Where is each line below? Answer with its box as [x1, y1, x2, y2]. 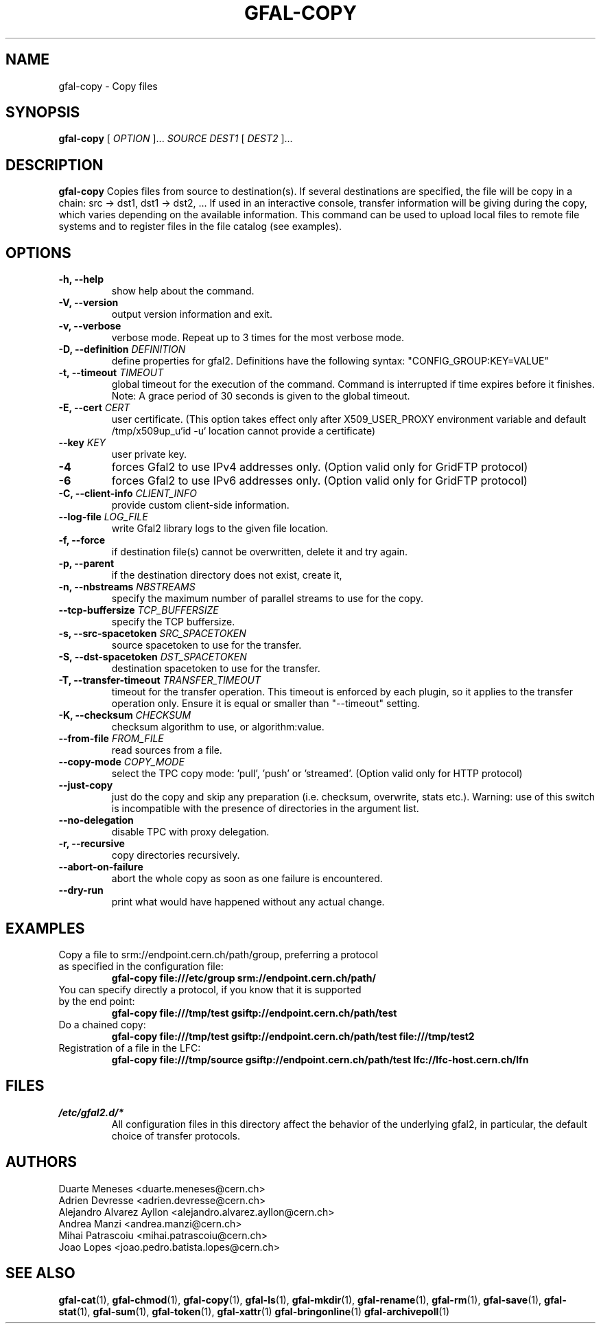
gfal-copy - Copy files [58, 80, 158, 92]
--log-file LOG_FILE [58, 511, 148, 523]
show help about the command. [111, 285, 255, 297]
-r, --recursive [58, 837, 125, 850]
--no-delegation [58, 814, 134, 827]
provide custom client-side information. [111, 499, 290, 511]
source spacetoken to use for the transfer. [111, 639, 302, 651]
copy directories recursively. [111, 849, 240, 862]
